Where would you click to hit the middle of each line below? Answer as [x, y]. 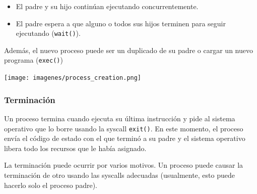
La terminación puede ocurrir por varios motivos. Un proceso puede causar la [124, 165]
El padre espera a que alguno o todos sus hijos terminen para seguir [121, 23]
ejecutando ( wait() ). [48, 33]
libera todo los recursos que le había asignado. [75, 148]
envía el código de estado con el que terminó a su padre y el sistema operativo [125, 138]
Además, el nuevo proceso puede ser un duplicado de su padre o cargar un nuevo [128, 50]
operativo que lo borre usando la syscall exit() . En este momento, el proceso [124, 128]
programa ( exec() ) [34, 60]
